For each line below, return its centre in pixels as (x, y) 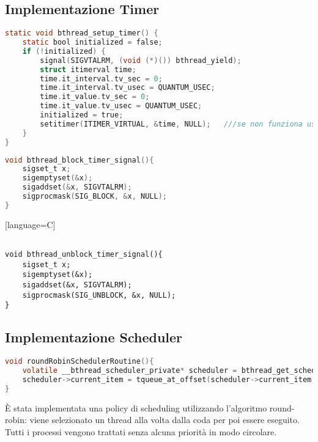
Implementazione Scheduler (94, 337)
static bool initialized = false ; (92, 42)
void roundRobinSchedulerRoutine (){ (79, 362)
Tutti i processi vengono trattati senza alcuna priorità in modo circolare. (141, 431)
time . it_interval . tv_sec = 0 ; (101, 79)
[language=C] (30, 224)
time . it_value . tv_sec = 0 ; (95, 97)
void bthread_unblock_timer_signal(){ (84, 255)
